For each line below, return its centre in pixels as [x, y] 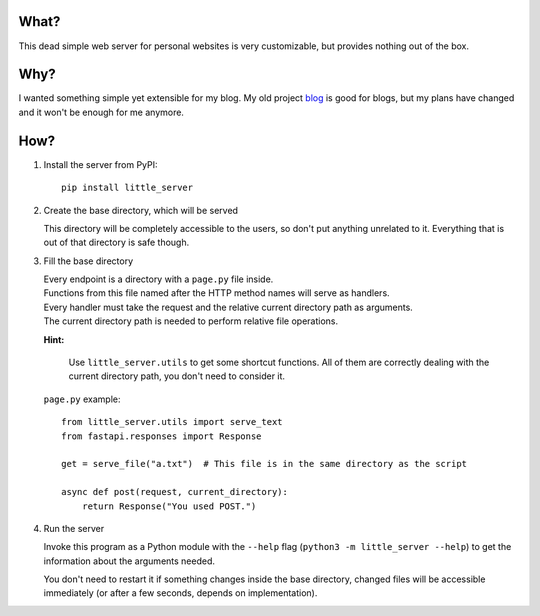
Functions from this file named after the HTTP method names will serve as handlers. [216, 293]
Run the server [74, 528]
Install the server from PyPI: [101, 164]
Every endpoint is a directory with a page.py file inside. [158, 279]
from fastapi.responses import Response [161, 436]
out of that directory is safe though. [116, 242]
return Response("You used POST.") [169, 506]
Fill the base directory [88, 261]
